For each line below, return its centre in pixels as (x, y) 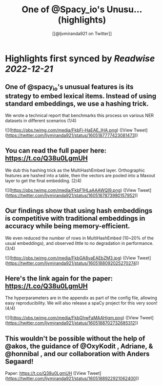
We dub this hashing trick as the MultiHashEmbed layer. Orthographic (75, 170)
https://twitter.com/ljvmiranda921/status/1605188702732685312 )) (72, 323)
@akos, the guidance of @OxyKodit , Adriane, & (79, 346)
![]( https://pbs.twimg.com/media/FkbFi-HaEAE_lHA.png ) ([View (69, 130)
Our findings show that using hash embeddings (79, 211)
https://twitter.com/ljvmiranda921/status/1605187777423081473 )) (72, 135)
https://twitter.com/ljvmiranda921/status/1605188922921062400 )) (73, 379)
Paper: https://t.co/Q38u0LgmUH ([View (46, 373)
